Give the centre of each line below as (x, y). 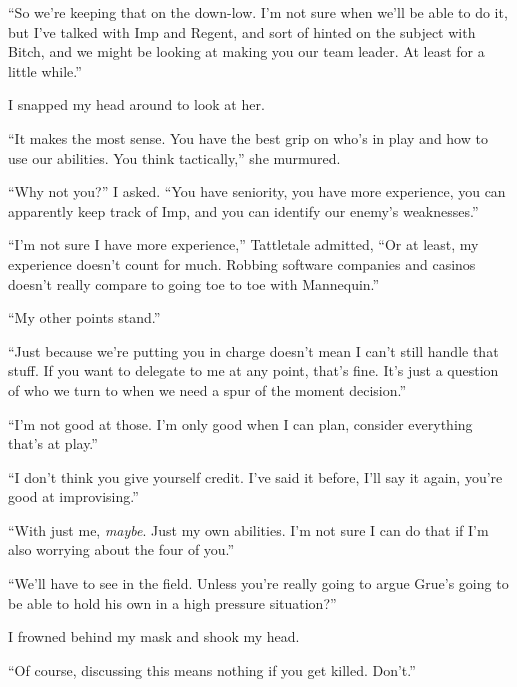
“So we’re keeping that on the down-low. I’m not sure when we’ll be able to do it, (258, 12)
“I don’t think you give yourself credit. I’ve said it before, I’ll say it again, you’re (255, 476)
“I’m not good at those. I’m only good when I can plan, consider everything (240, 423)
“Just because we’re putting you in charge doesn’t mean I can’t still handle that (253, 350)
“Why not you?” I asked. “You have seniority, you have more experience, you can (257, 191)
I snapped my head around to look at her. (136, 104)
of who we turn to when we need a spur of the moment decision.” (207, 389)
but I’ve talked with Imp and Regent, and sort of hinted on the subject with (242, 31)
